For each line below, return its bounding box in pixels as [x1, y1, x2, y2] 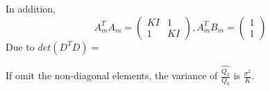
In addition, [6, 1, 56, 15]
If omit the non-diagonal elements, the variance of [6, 68, 218, 83]
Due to [6, 39, 35, 53]
